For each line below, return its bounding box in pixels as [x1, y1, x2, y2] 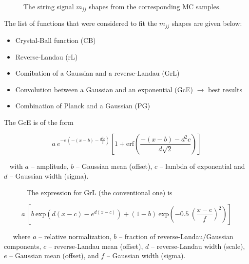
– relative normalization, [38, 231, 112, 242]
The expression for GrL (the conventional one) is [26, 187, 172, 197]
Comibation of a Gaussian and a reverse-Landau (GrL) [15, 68, 180, 78]
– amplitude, [31, 161, 69, 171]
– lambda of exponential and [159, 161, 245, 171]
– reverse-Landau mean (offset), [48, 241, 143, 251]
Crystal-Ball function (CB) [15, 35, 96, 45]
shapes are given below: [172, 18, 242, 28]
